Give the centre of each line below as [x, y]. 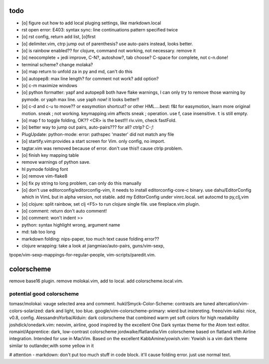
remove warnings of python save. [56, 162]
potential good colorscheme [44, 294]
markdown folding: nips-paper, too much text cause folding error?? [90, 239]
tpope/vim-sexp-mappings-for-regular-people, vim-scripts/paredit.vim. [83, 255]
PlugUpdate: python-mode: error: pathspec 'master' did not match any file [98, 134]
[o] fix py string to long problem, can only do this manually [81, 183]
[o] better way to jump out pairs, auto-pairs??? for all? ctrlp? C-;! [88, 127]
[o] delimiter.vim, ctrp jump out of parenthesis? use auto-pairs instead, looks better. [107, 44]
